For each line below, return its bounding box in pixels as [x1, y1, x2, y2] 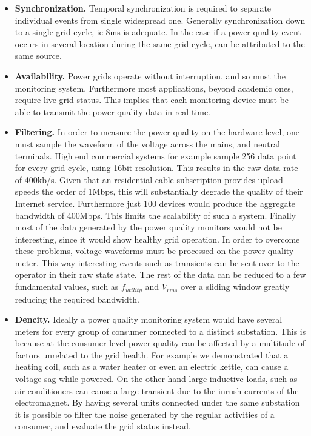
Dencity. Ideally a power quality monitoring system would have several [15, 313, 283, 326]
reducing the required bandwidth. [15, 292, 139, 305]
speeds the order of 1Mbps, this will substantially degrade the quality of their [15, 185, 303, 198]
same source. [15, 49, 62, 62]
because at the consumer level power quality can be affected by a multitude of [15, 337, 305, 349]
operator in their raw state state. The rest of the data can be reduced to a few [15, 268, 306, 281]
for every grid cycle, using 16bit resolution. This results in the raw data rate [15, 161, 298, 174]
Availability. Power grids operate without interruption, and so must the [15, 69, 286, 82]
